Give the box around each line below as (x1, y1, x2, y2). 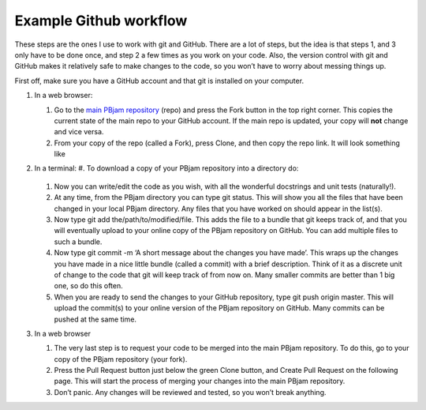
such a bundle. (54, 237, 103, 246)
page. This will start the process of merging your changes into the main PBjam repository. (54, 376, 346, 386)
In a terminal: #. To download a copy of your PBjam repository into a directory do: (34, 164, 299, 173)
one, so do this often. (54, 281, 124, 291)
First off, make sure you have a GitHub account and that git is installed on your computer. (14, 76, 304, 85)
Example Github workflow (14, 12, 188, 29)
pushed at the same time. (54, 314, 137, 324)
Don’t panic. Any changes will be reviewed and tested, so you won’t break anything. (54, 387, 327, 397)
